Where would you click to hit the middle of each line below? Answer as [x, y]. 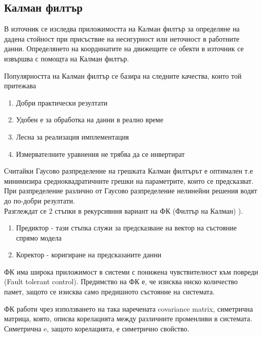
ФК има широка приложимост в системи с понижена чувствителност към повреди [131, 271]
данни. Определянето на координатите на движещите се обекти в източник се [124, 48]
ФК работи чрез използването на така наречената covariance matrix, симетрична [128, 308]
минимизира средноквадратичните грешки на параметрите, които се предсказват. [129, 180]
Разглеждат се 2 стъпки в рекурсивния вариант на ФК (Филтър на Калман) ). [124, 210]
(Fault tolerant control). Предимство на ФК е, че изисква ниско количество [121, 281]
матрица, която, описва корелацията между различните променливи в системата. [128, 318]
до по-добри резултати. [40, 200]
